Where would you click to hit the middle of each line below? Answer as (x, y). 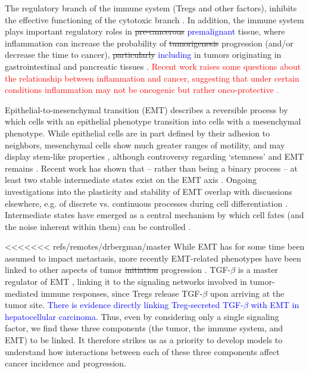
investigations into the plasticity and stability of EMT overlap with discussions (149, 191)
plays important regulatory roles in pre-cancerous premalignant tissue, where (145, 31)
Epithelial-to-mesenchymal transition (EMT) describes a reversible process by (146, 109)
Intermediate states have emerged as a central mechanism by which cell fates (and (154, 215)
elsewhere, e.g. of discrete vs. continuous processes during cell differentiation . (146, 203)
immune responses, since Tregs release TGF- (122, 293)
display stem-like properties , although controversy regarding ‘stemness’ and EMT (154, 156)
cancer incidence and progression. (66, 363)
